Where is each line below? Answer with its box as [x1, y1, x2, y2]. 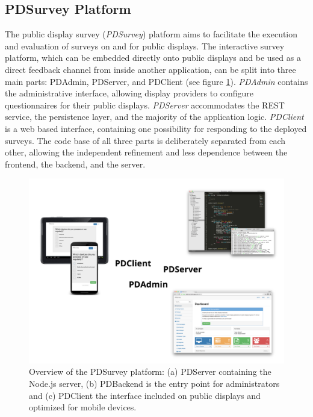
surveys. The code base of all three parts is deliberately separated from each [5, 134, 286, 146]
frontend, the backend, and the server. [5, 157, 146, 170]
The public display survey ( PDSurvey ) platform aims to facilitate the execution [5, 28, 298, 40]
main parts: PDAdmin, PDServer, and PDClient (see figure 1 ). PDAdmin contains [5, 75, 308, 87]
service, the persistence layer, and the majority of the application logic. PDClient [5, 110, 304, 123]
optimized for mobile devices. [29, 401, 137, 413]
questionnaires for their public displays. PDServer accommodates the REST [5, 98, 285, 111]
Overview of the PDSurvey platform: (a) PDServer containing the [29, 365, 271, 378]
